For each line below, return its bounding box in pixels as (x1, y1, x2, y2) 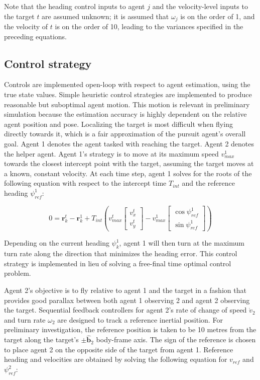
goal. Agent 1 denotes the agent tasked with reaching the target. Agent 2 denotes (4, 138, 254, 148)
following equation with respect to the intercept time (4, 178, 167, 188)
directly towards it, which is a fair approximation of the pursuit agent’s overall (4, 128, 246, 139)
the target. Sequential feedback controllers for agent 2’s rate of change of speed (4, 305, 247, 315)
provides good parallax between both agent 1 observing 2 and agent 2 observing (4, 294, 250, 305)
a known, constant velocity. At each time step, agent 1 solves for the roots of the (4, 168, 252, 178)
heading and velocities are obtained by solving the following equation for (4, 354, 227, 364)
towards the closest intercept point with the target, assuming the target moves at (4, 158, 254, 169)
